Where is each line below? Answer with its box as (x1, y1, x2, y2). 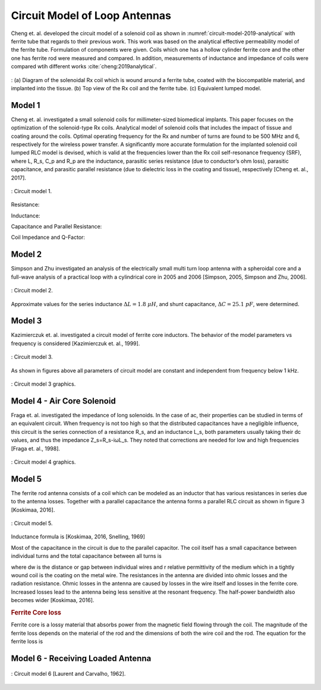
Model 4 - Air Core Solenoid (11, 396, 116, 406)
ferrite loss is (11, 638, 43, 645)
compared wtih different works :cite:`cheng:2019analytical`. (11, 63, 157, 70)
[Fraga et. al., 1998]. (11, 445, 61, 452)
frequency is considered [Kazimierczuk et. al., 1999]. (11, 339, 140, 347)
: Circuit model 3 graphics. (11, 380, 76, 387)
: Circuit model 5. (11, 519, 53, 527)
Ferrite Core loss (11, 608, 62, 616)
